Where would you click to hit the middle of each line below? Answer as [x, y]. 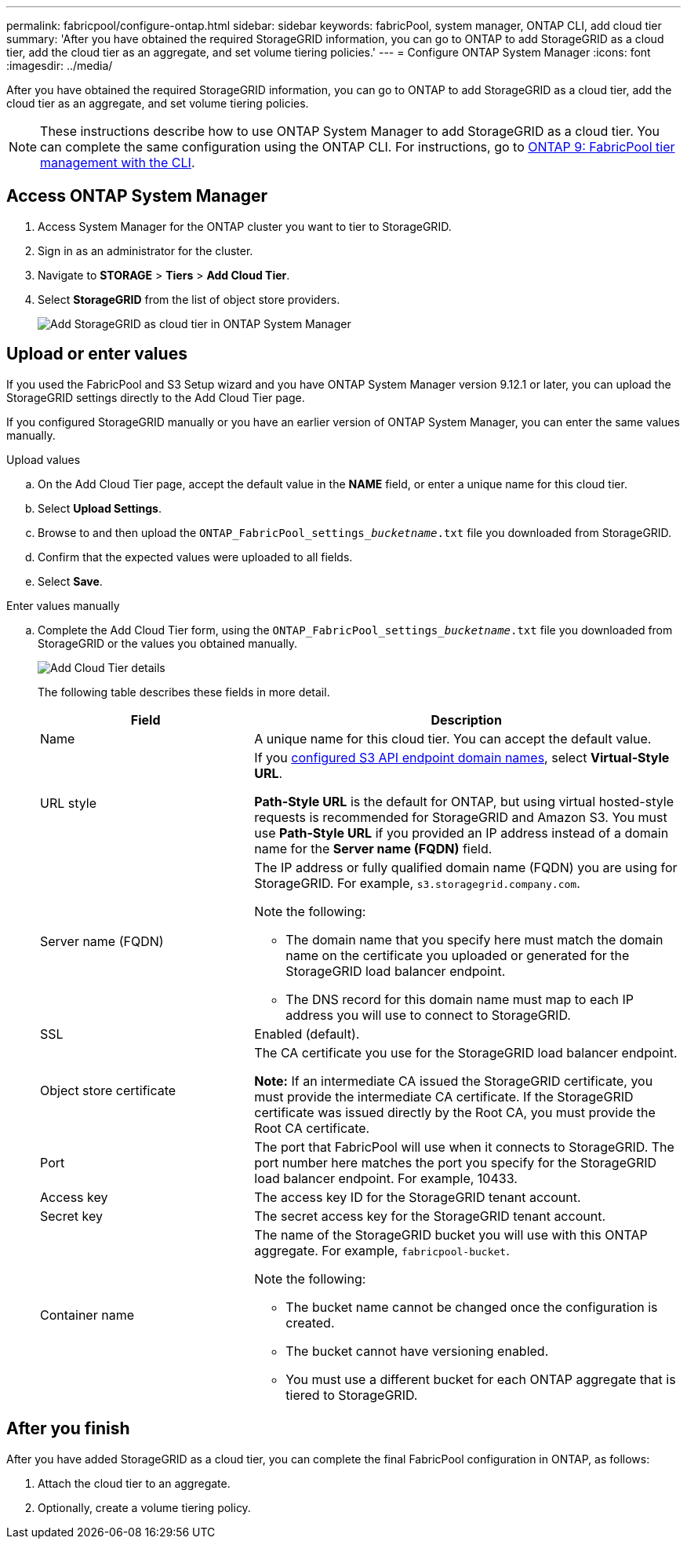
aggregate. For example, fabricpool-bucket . [382, 1250]
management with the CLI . [118, 163]
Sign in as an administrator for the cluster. [145, 250]
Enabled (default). [307, 1034]
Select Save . [70, 581]
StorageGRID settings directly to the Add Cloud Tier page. [156, 397]
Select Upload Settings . [100, 508]
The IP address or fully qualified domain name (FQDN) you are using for [466, 867]
